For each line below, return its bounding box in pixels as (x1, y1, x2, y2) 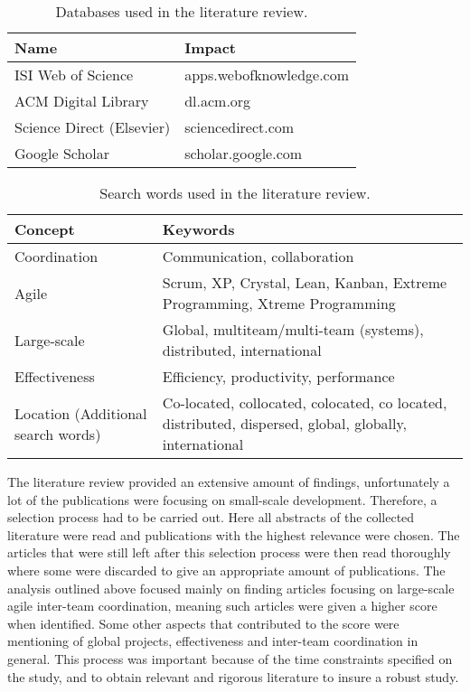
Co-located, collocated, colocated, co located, (162, 392, 447, 413)
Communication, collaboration (162, 246, 354, 267)
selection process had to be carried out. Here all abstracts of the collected (7, 508, 415, 527)
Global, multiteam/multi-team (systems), (162, 319, 424, 340)
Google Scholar (14, 143, 110, 164)
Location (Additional (14, 402, 147, 424)
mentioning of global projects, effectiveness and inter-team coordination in (7, 631, 418, 650)
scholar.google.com (184, 143, 303, 164)
